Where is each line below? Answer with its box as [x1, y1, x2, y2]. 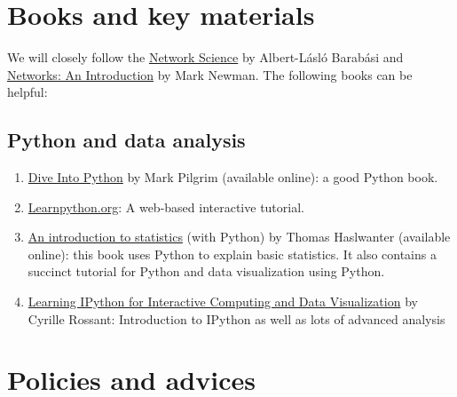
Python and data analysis [7, 126, 246, 154]
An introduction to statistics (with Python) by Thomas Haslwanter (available [28, 227, 451, 246]
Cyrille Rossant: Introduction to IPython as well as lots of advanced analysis [28, 309, 445, 328]
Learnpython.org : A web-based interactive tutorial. [28, 197, 304, 216]
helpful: [7, 83, 48, 101]
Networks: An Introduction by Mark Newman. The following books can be [7, 65, 413, 83]
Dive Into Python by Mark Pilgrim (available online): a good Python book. [28, 168, 438, 187]
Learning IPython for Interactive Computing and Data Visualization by [28, 292, 418, 311]
